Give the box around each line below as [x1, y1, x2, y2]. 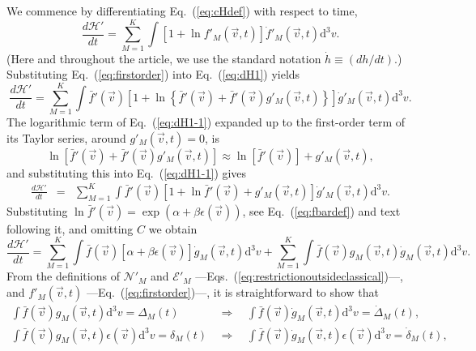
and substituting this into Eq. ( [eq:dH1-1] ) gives [6, 164, 247, 181]
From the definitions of [6, 268, 120, 285]
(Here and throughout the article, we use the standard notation [6, 49, 321, 66]
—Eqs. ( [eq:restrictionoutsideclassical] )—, [195, 268, 403, 285]
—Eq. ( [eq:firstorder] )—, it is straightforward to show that [86, 284, 379, 301]
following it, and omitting [6, 220, 134, 237]
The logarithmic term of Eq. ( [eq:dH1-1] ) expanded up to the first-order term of [6, 113, 406, 131]
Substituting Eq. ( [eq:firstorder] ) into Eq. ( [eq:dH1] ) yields [6, 66, 300, 83]
